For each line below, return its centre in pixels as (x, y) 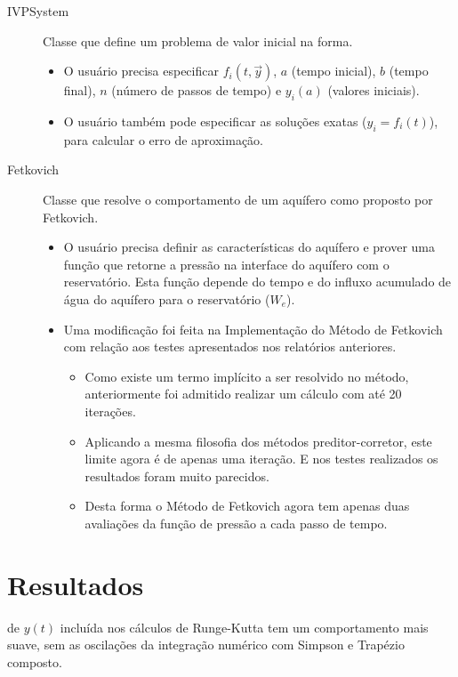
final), (80, 90)
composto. (35, 661)
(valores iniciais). (374, 90)
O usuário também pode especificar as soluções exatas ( (215, 121)
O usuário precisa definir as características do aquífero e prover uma (249, 247)
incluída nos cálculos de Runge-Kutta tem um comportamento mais (244, 627)
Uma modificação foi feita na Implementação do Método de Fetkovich (253, 329)
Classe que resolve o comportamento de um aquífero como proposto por (238, 199)
